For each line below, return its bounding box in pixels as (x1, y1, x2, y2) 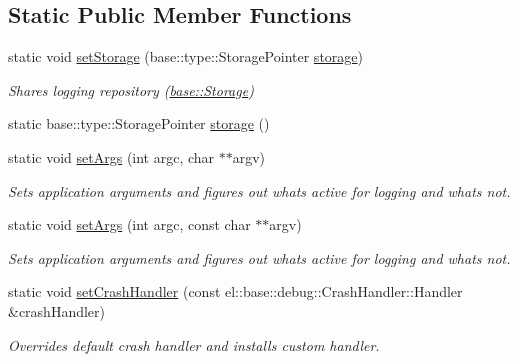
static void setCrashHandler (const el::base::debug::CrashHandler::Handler (8, 281, 463, 302)
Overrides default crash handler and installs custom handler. (8, 334, 380, 355)
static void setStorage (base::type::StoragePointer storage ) (8, 46, 363, 67)
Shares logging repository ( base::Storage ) (8, 79, 254, 100)
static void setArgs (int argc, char (8, 146, 215, 167)
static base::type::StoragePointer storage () (8, 113, 270, 134)
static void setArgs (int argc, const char (8, 214, 251, 235)
